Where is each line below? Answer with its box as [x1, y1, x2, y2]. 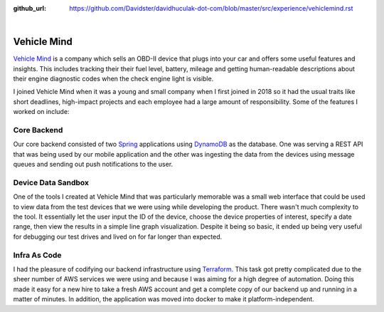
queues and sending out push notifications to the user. [13, 160, 174, 169]
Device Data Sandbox [13, 177, 89, 187]
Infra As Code [13, 250, 62, 260]
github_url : [13, 4, 46, 12]
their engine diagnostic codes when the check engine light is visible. [13, 75, 214, 83]
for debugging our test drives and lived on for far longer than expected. [13, 232, 223, 241]
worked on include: [13, 108, 70, 116]
